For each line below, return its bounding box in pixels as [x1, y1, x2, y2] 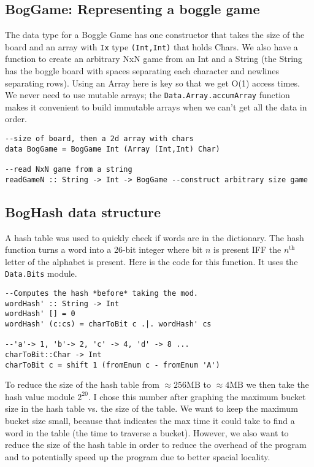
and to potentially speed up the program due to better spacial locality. [5, 450, 270, 463]
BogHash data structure [5, 202, 161, 221]
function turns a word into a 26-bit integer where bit [5, 243, 203, 256]
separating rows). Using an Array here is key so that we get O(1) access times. [5, 76, 300, 89]
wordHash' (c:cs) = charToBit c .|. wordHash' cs [5, 319, 212, 328]
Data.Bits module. [5, 267, 77, 280]
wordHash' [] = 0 [5, 309, 75, 318]
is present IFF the [213, 243, 281, 256]
